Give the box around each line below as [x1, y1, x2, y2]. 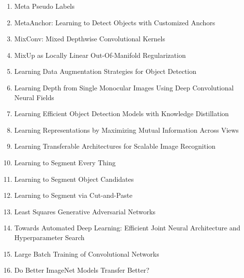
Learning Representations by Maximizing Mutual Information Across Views [14, 124, 239, 135]
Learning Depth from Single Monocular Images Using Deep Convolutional [14, 82, 234, 92]
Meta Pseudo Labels [14, 1, 75, 11]
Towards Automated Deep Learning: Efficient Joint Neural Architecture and [14, 223, 241, 233]
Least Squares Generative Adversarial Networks [14, 206, 156, 216]
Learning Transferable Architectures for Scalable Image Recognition [14, 141, 216, 151]
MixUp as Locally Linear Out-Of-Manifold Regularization [14, 50, 186, 60]
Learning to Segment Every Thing [14, 157, 116, 167]
